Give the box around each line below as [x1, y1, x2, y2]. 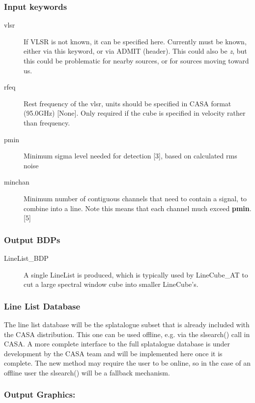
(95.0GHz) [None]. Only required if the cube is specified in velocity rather [24, 108, 246, 118]
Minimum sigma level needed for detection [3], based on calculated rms [24, 151, 237, 161]
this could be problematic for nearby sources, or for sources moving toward [24, 56, 249, 65]
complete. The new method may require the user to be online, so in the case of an [4, 358, 251, 368]
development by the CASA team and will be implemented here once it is [4, 348, 223, 358]
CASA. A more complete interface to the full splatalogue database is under [4, 339, 230, 349]
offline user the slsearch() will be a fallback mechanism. [4, 367, 170, 377]
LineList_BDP [4, 252, 49, 263]
